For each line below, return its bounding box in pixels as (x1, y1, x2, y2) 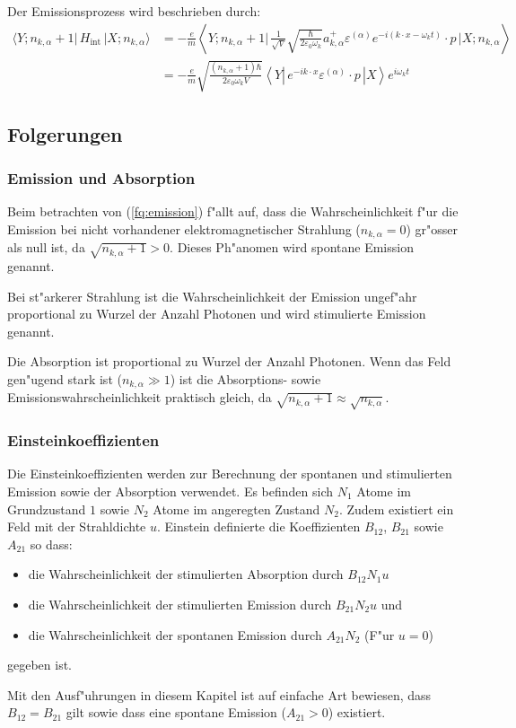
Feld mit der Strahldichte (7, 517, 146, 536)
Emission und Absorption (7, 166, 196, 189)
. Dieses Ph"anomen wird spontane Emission (170, 238, 414, 257)
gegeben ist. (7, 655, 73, 674)
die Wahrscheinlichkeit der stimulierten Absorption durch (28, 565, 344, 583)
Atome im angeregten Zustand (153, 499, 320, 518)
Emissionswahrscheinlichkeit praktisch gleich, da (7, 388, 272, 407)
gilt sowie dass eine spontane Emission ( (66, 703, 286, 722)
